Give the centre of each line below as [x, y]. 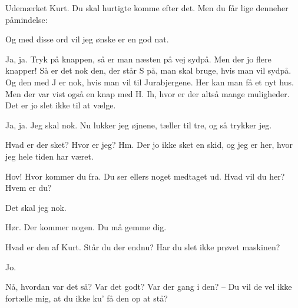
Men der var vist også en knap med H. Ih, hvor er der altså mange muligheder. [148, 93]
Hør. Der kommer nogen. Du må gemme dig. [86, 227]
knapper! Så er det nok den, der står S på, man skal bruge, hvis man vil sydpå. [148, 70]
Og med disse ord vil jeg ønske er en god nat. [87, 39]
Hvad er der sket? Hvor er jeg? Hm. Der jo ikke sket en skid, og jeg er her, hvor [149, 145]
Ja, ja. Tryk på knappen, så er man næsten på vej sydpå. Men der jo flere [138, 59]
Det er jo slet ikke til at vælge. [61, 105]
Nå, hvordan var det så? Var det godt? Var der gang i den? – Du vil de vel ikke [149, 287]
